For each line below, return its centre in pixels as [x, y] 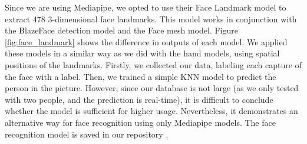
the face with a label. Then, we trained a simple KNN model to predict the [141, 76]
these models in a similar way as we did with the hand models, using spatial [142, 53]
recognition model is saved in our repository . [87, 134]
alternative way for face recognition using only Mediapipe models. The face [140, 122]
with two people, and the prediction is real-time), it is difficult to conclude [139, 99]
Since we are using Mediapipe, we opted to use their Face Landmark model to [146, 7]
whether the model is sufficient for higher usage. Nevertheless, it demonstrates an [151, 111]
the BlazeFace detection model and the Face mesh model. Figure [121, 30]
